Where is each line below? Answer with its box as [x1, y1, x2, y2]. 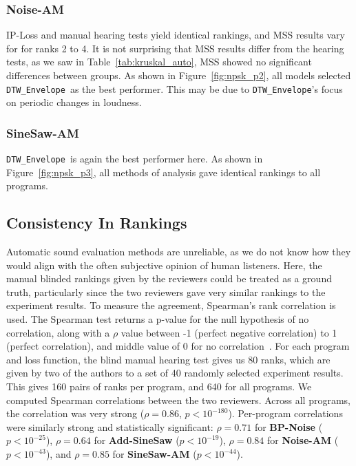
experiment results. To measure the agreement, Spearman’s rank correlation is [6, 298, 336, 313]
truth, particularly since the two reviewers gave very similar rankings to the [6, 284, 326, 299]
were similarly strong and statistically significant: [6, 419, 213, 434]
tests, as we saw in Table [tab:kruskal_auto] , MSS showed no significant [6, 54, 312, 69]
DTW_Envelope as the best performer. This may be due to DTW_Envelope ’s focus [6, 81, 343, 96]
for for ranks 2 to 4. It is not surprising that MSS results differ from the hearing [6, 41, 344, 55]
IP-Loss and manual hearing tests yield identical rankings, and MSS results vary [6, 28, 345, 42]
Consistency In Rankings [6, 212, 187, 233]
